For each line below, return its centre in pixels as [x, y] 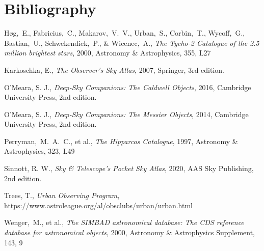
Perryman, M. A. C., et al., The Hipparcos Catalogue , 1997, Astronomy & [121, 141]
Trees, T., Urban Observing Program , [62, 195]
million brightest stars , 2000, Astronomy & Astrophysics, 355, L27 [108, 53]
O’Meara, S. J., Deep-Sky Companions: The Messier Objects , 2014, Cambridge [126, 114]
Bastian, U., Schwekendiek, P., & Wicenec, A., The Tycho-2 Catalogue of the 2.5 [132, 43]
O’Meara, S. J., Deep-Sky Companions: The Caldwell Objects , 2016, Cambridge [128, 87]
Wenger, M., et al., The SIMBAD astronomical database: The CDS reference [124, 222]
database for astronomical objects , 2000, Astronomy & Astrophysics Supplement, [130, 232]
